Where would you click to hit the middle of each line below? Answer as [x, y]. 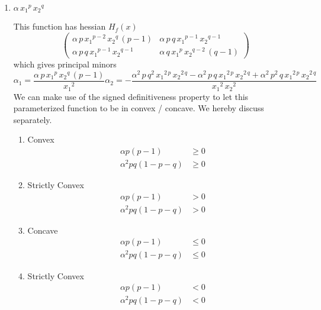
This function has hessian [60, 26]
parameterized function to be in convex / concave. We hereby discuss [139, 108]
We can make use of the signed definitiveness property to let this [131, 96]
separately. [33, 119]
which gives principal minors [65, 64]
